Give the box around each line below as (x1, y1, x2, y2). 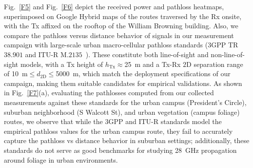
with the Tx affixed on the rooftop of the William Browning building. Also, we (4, 21, 238, 31)
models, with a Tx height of (20, 59, 103, 69)
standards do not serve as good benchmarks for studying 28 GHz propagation (4, 145, 237, 155)
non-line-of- (211, 49, 245, 59)
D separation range (186, 59, 243, 69)
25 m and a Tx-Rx (124, 59, 181, 69)
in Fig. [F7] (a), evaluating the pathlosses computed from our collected (4, 87, 214, 98)
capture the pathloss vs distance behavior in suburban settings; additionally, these (4, 135, 250, 146)
